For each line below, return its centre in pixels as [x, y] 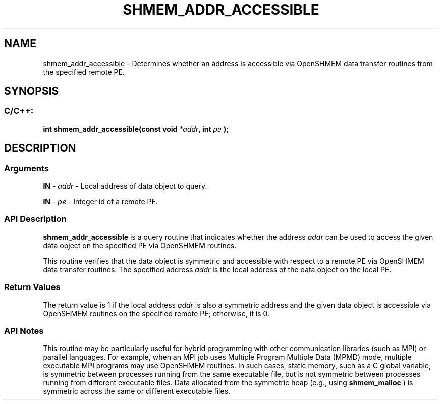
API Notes [24, 331]
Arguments [26, 168]
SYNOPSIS [32, 91]
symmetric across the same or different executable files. [137, 391]
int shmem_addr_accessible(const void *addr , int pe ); [136, 129]
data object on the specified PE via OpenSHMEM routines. [140, 245]
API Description [35, 219]
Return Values [32, 287]
